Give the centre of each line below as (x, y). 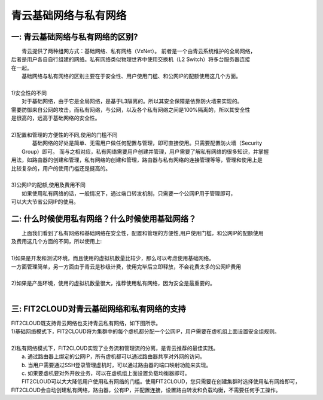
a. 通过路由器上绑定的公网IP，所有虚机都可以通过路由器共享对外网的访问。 (114, 356)
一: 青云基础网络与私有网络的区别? (74, 37)
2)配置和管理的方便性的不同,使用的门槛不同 (64, 135)
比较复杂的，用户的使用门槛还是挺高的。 (61, 168)
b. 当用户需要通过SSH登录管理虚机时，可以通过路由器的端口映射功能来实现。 (117, 365)
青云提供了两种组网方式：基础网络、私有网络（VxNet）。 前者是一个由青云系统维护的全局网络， (139, 51)
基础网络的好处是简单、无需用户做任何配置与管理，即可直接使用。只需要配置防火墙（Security (147, 143)
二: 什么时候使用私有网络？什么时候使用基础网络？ (104, 219)
